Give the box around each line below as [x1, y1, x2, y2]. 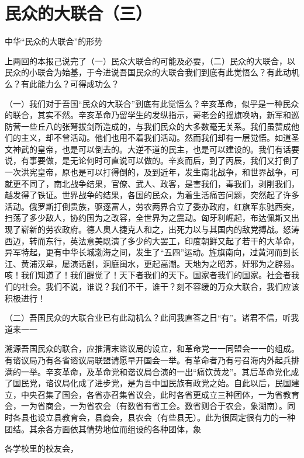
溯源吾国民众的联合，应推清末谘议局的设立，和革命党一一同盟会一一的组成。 [5, 342, 299, 355]
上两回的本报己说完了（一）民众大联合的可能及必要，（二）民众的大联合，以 [5, 54, 295, 67]
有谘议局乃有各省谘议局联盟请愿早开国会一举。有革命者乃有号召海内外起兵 [5, 353, 291, 366]
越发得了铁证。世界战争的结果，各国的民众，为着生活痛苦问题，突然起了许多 [5, 189, 299, 201]
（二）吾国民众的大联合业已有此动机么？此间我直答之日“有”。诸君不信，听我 [5, 311, 299, 324]
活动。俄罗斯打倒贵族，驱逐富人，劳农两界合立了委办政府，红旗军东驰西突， [5, 200, 299, 212]
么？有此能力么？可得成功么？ [5, 77, 119, 89]
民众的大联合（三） [5, 1, 153, 25]
